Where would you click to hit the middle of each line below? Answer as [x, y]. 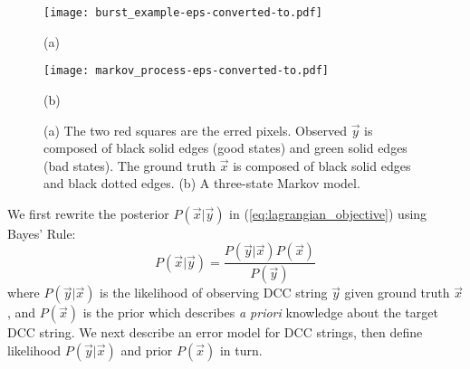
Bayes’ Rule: [42, 233]
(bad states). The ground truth [130, 165]
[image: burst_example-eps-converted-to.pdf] [183, 13]
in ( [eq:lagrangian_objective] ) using [328, 213]
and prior [147, 350]
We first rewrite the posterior [88, 213]
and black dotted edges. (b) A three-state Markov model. [202, 183]
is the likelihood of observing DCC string [214, 293]
